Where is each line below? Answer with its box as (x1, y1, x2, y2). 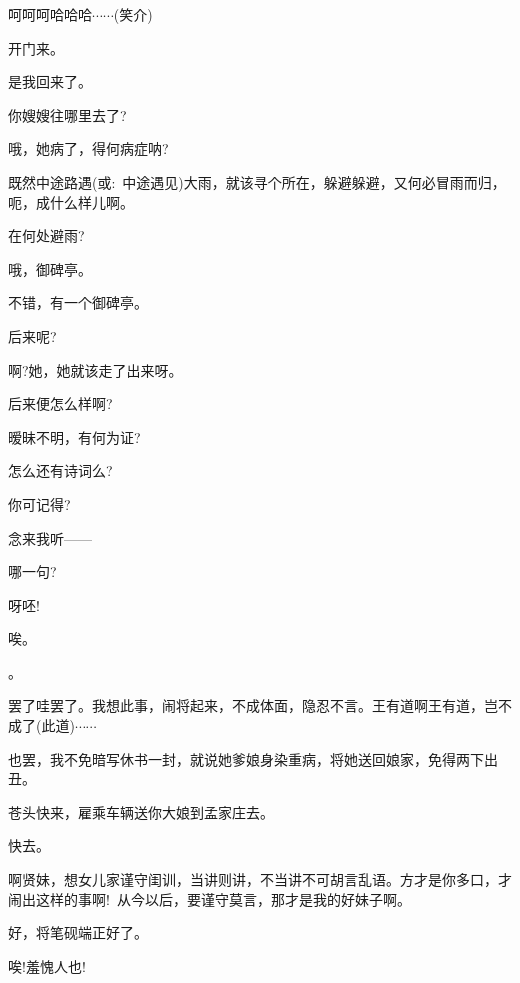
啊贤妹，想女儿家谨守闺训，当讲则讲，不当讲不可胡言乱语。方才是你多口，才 (8, 869, 512, 890)
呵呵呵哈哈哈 (8, 4, 92, 24)
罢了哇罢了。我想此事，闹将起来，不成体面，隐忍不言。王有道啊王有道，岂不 (8, 695, 512, 716)
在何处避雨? (8, 225, 85, 246)
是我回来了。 (8, 71, 92, 92)
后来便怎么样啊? (8, 393, 113, 414)
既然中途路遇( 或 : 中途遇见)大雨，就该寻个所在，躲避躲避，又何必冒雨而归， (8, 171, 506, 192)
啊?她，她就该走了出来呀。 (8, 359, 183, 380)
